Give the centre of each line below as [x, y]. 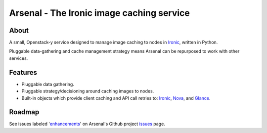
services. [19, 58]
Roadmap [24, 112]
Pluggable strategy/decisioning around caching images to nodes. [88, 91]
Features [23, 72]
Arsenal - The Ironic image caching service [99, 13]
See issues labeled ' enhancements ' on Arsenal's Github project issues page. [87, 124]
